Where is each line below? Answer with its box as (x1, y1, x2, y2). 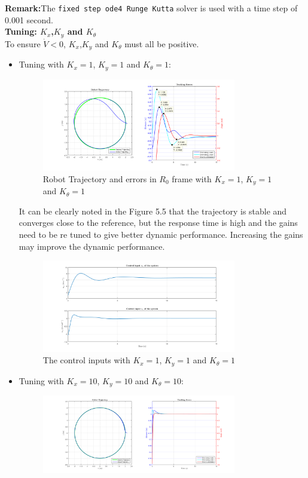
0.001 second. (5, 13, 53, 26)
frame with (172, 172, 212, 185)
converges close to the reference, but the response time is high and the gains (19, 216, 298, 229)
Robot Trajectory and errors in (42, 172, 157, 185)
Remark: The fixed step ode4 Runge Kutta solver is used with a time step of (5, 2, 298, 14)
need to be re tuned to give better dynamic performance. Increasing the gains (19, 228, 303, 240)
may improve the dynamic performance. (19, 240, 165, 252)
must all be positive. (124, 37, 199, 50)
